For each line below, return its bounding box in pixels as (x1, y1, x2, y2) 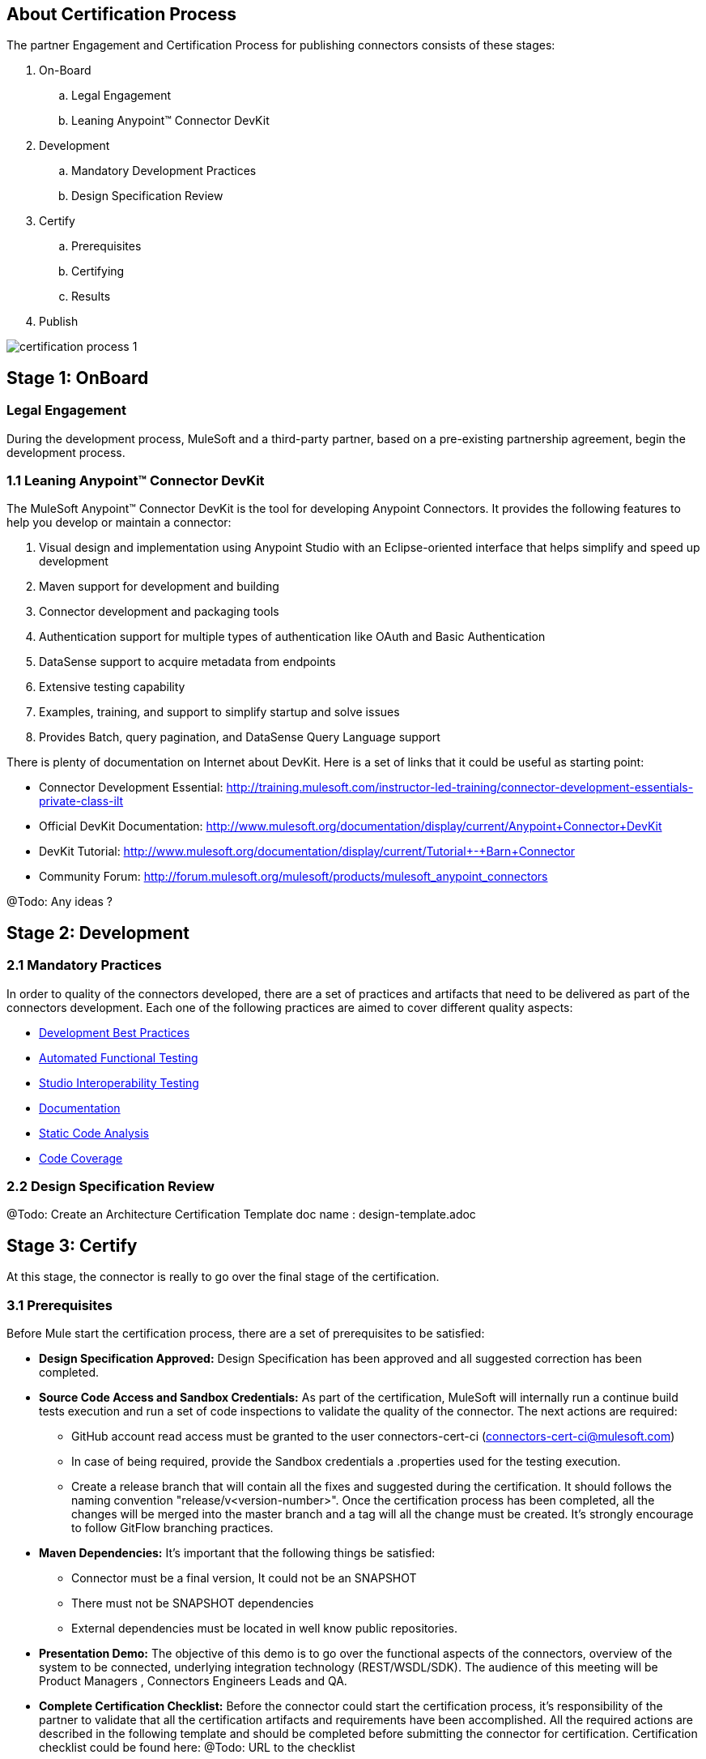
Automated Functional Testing (39, 1050, 198, 1065)
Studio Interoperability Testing (39, 1075, 199, 1090)
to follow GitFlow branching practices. (71, 1520, 274, 1535)
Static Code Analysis (39, 1125, 149, 1140)
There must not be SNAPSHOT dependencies (71, 1595, 314, 1610)
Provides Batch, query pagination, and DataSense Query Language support (39, 730, 440, 745)
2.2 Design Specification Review (6, 1177, 215, 1194)
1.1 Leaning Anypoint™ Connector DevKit (6, 472, 265, 489)
